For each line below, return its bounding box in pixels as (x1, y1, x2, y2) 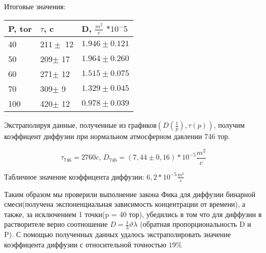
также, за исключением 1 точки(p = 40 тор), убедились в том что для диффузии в (4, 208, 262, 219)
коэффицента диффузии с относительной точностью (4, 239, 166, 249)
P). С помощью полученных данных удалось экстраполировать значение (4, 229, 231, 240)
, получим (214, 120, 245, 130)
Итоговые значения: (4, 1, 66, 11)
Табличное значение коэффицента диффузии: (4, 171, 144, 182)
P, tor (8, 22, 32, 34)
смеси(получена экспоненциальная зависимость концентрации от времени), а (4, 199, 245, 209)
